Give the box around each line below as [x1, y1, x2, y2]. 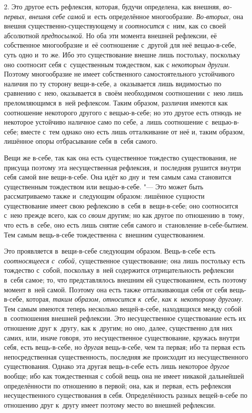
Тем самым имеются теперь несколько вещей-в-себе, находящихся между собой [4, 303, 242, 313]
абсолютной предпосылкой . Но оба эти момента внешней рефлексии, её [4, 30, 217, 40]
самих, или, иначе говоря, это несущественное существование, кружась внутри [4, 332, 240, 342]
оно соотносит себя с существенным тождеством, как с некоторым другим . [4, 59, 230, 69]
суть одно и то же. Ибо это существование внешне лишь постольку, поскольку [4, 49, 240, 59]
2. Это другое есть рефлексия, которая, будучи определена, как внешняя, [4, 1, 221, 11]
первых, [4, 11, 27, 21]
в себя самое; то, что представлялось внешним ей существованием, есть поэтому [4, 275, 247, 285]
